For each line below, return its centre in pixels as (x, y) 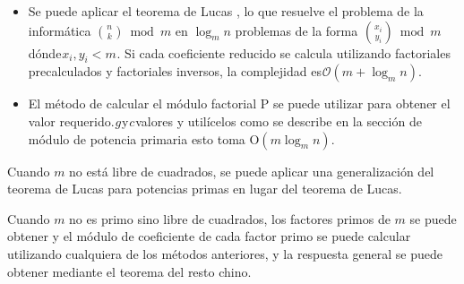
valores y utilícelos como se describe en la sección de (279, 120)
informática (60, 30)
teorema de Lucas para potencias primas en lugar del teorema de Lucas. (205, 189)
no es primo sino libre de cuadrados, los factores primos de (230, 218)
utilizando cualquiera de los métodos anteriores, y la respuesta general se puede (225, 253)
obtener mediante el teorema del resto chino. (129, 271)
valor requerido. (71, 120)
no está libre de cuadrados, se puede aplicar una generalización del (252, 171)
